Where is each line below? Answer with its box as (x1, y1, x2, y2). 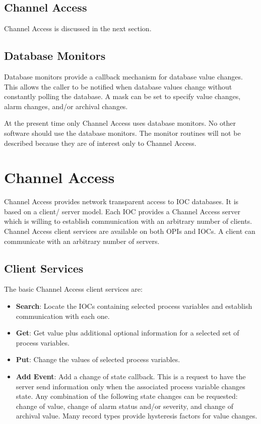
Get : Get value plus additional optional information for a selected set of (16, 327, 239, 338)
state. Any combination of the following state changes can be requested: (16, 391, 238, 401)
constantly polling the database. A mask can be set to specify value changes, (4, 91, 241, 102)
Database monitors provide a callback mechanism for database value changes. (4, 71, 243, 81)
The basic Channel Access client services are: (4, 284, 143, 294)
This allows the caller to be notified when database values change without (4, 81, 232, 92)
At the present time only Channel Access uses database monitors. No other (4, 118, 236, 128)
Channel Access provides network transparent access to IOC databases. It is (4, 196, 239, 207)
